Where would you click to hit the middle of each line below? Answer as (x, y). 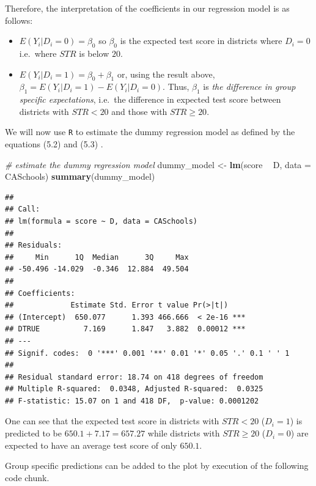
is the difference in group (249, 87)
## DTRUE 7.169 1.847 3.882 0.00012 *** (125, 329)
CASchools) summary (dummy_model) (80, 176)
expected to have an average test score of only (91, 445)
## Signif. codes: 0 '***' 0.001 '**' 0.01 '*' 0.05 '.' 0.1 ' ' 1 (147, 353)
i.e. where (38, 53)
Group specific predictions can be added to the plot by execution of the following (157, 466)
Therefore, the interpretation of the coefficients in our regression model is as (147, 8)
